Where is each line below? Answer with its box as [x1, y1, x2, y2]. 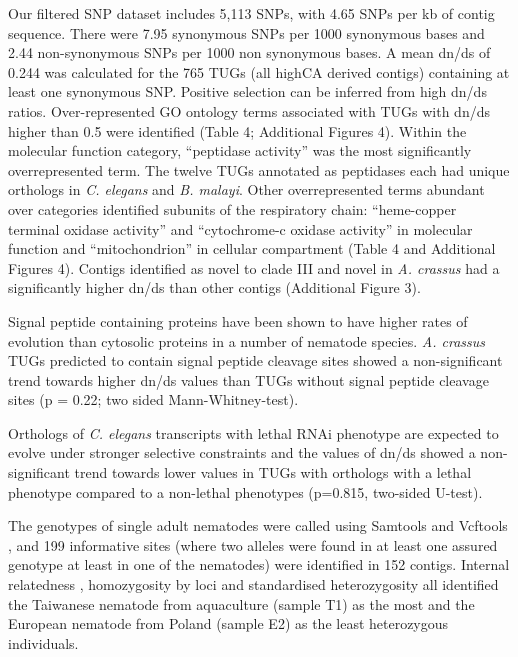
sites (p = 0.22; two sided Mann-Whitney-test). [8, 389, 299, 410]
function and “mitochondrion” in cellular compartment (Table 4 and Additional [8, 238, 496, 259]
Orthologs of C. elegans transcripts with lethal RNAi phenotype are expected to [8, 422, 499, 443]
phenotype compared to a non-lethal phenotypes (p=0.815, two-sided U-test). [8, 481, 483, 502]
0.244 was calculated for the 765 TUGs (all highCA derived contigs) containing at [8, 61, 510, 82]
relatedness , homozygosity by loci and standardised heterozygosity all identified [8, 574, 499, 595]
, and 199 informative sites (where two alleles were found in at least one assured [8, 534, 498, 555]
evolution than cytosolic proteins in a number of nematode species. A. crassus [8, 330, 485, 351]
